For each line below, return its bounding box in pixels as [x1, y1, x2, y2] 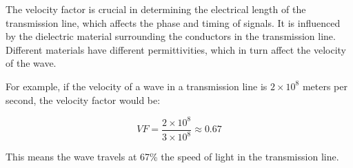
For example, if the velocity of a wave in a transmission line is [6, 78, 268, 93]
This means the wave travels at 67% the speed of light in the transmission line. [6, 149, 339, 164]
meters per [302, 78, 347, 93]
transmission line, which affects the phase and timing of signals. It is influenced [6, 15, 341, 30]
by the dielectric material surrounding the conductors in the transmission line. [6, 29, 336, 43]
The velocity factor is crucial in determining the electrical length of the [6, 2, 306, 16]
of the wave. [6, 56, 57, 70]
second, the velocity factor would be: [6, 92, 161, 107]
